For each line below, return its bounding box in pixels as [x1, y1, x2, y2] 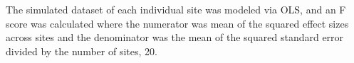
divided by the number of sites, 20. [6, 43, 157, 58]
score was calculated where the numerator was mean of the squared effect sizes [6, 16, 349, 30]
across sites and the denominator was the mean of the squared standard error [6, 30, 344, 45]
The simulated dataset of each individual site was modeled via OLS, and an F [6, 2, 346, 16]
